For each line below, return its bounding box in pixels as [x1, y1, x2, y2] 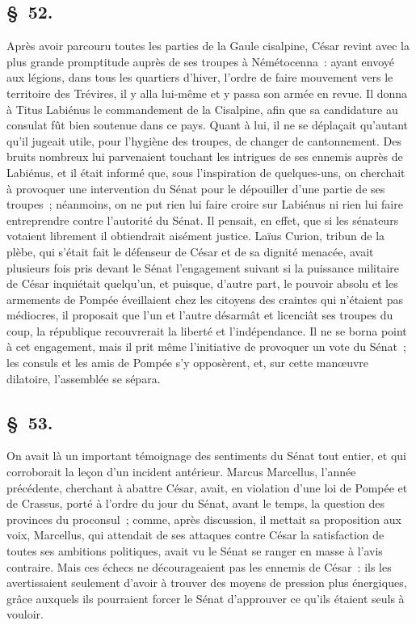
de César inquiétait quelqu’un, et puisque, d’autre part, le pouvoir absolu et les [6, 275, 398, 292]
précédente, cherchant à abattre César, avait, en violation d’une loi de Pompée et [6, 479, 408, 496]
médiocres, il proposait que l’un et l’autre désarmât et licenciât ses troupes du [6, 306, 393, 323]
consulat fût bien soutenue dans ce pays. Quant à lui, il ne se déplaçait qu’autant [6, 116, 409, 133]
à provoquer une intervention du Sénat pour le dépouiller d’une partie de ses [6, 179, 385, 196]
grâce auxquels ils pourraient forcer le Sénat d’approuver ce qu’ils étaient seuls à [6, 589, 405, 606]
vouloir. [6, 606, 44, 623]
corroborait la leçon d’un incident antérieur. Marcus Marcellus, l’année [6, 463, 356, 480]
